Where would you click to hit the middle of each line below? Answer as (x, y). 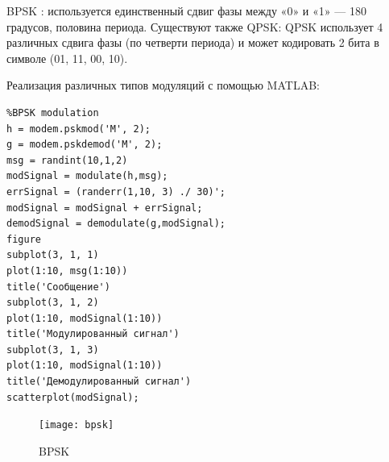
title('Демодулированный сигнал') (99, 382)
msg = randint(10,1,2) (67, 160)
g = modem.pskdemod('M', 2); (85, 145)
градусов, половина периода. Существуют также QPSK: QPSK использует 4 (195, 26)
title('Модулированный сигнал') (93, 334)
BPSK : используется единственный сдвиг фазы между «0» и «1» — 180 (186, 10)
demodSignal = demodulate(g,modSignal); (116, 224)
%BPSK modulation (53, 112)
